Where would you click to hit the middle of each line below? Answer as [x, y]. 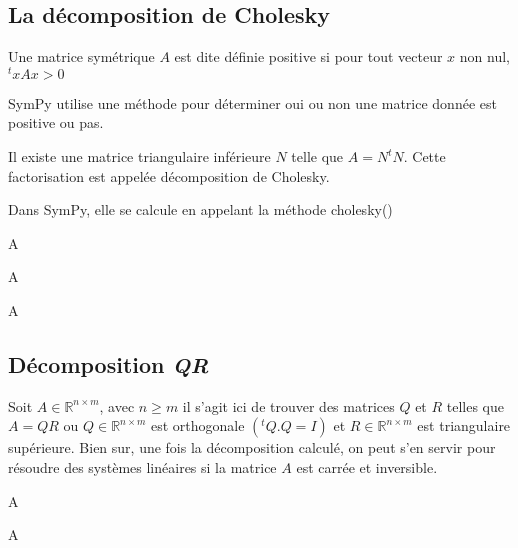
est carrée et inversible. [367, 467]
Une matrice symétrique [81, 56]
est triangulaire [464, 425]
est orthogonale [197, 425]
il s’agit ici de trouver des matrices [288, 405]
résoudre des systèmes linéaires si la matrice [142, 467]
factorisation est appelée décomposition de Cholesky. [169, 175]
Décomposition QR [108, 364]
